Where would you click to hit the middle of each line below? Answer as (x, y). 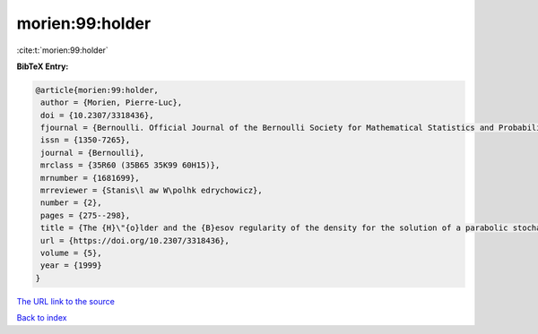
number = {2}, (71, 203)
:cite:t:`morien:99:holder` (63, 50)
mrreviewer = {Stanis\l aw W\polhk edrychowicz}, (152, 191)
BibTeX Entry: (43, 66)
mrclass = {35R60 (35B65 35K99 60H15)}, (130, 165)
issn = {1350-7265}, (86, 140)
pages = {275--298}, (86, 215)
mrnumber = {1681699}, (91, 178)
